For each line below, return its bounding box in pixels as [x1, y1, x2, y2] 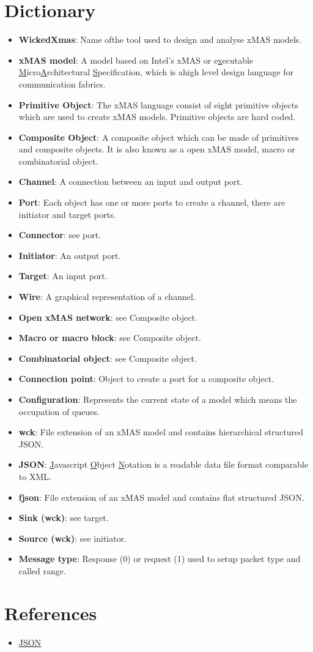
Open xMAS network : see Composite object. [18, 310, 197, 323]
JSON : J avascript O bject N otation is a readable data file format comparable [18, 458, 309, 471]
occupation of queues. [18, 405, 100, 418]
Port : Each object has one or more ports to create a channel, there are [18, 196, 285, 209]
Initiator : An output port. [18, 249, 121, 261]
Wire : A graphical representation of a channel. [18, 290, 196, 303]
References [4, 600, 97, 625]
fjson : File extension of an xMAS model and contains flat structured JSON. [18, 490, 304, 503]
